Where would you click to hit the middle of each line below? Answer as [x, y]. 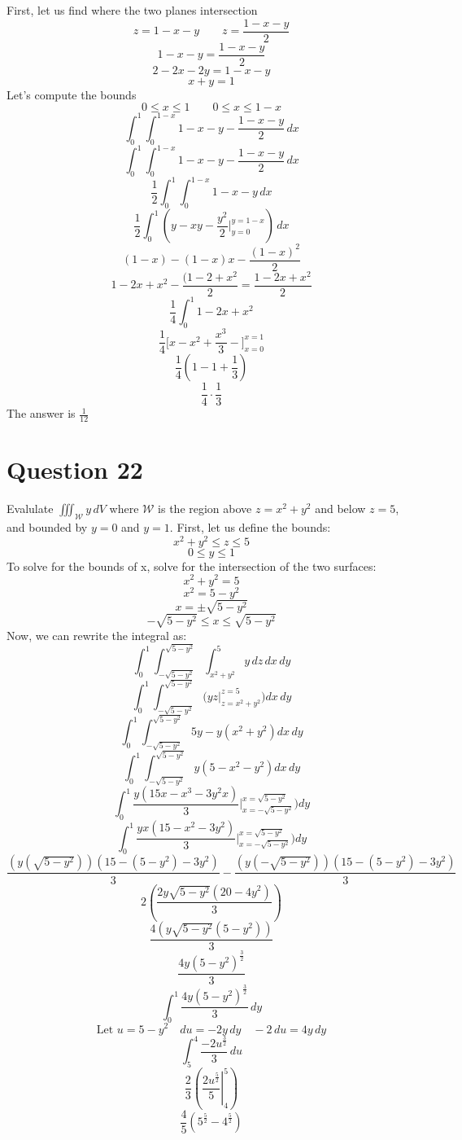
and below [340, 509]
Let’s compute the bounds [72, 94]
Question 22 [75, 469]
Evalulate [30, 509]
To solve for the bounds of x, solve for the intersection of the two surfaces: [192, 566]
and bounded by [47, 527]
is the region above [205, 509]
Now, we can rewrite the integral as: [97, 635]
